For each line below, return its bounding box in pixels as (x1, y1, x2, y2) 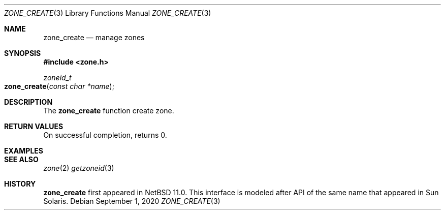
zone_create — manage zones (43, 33, 145, 42)
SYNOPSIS (4, 49, 41, 57)
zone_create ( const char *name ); (4, 82, 114, 90)
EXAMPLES (4, 146, 43, 155)
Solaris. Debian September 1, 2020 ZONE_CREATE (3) (43, 197, 220, 205)
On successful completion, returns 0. (43, 131, 167, 139)
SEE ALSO (4, 155, 39, 164)
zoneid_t (43, 73, 72, 82)
